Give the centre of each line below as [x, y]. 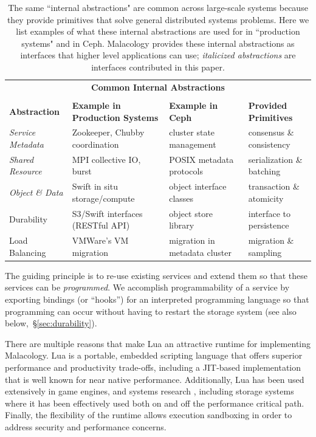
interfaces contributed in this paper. [158, 67]
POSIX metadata [201, 159]
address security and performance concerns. [86, 426]
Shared [22, 159]
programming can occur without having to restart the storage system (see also [151, 311]
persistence [269, 225]
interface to [270, 213]
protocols [186, 171]
